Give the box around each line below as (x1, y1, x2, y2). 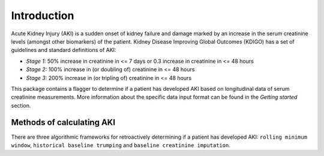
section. (11, 102, 31, 109)
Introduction (11, 9, 74, 22)
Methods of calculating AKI (11, 117, 116, 128)
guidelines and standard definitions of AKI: (11, 47, 116, 54)
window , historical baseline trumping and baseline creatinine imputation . (11, 141, 231, 149)
